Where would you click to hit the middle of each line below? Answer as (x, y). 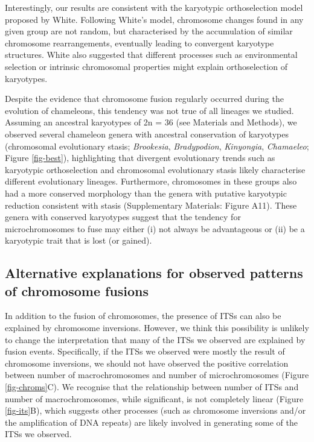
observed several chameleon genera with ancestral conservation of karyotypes (147, 134)
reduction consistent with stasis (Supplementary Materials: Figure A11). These (151, 205)
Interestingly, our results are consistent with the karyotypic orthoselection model (154, 7)
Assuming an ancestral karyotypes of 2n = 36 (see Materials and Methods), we (151, 122)
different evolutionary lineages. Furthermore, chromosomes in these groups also (151, 181)
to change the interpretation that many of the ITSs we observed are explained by (155, 339)
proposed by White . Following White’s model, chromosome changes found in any (154, 19)
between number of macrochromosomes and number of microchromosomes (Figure (157, 375)
